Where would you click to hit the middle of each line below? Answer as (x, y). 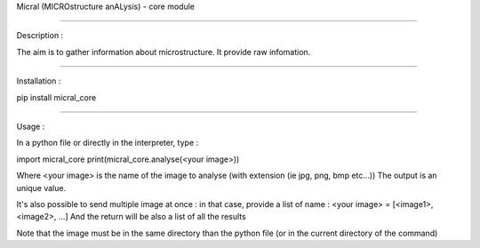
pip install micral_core (56, 97)
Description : (40, 36)
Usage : (31, 126)
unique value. (41, 188)
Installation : (39, 81)
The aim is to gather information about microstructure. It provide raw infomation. (164, 52)
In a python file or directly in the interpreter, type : (108, 143)
